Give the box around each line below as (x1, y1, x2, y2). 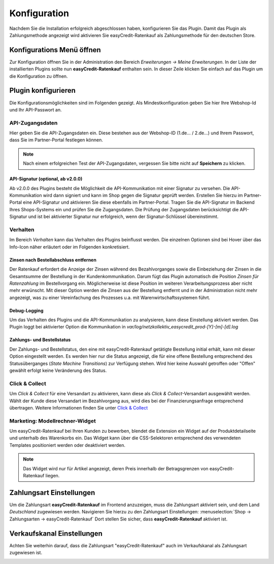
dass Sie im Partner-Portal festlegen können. (9, 137, 104, 143)
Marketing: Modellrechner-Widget (9, 417, 96, 424)
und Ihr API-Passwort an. (9, 106, 62, 112)
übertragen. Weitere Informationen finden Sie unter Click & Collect (9, 404, 148, 410)
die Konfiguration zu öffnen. (9, 73, 68, 79)
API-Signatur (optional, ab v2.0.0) (9, 176, 83, 182)
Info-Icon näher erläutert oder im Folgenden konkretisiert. (9, 244, 130, 250)
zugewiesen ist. (9, 550, 43, 556)
